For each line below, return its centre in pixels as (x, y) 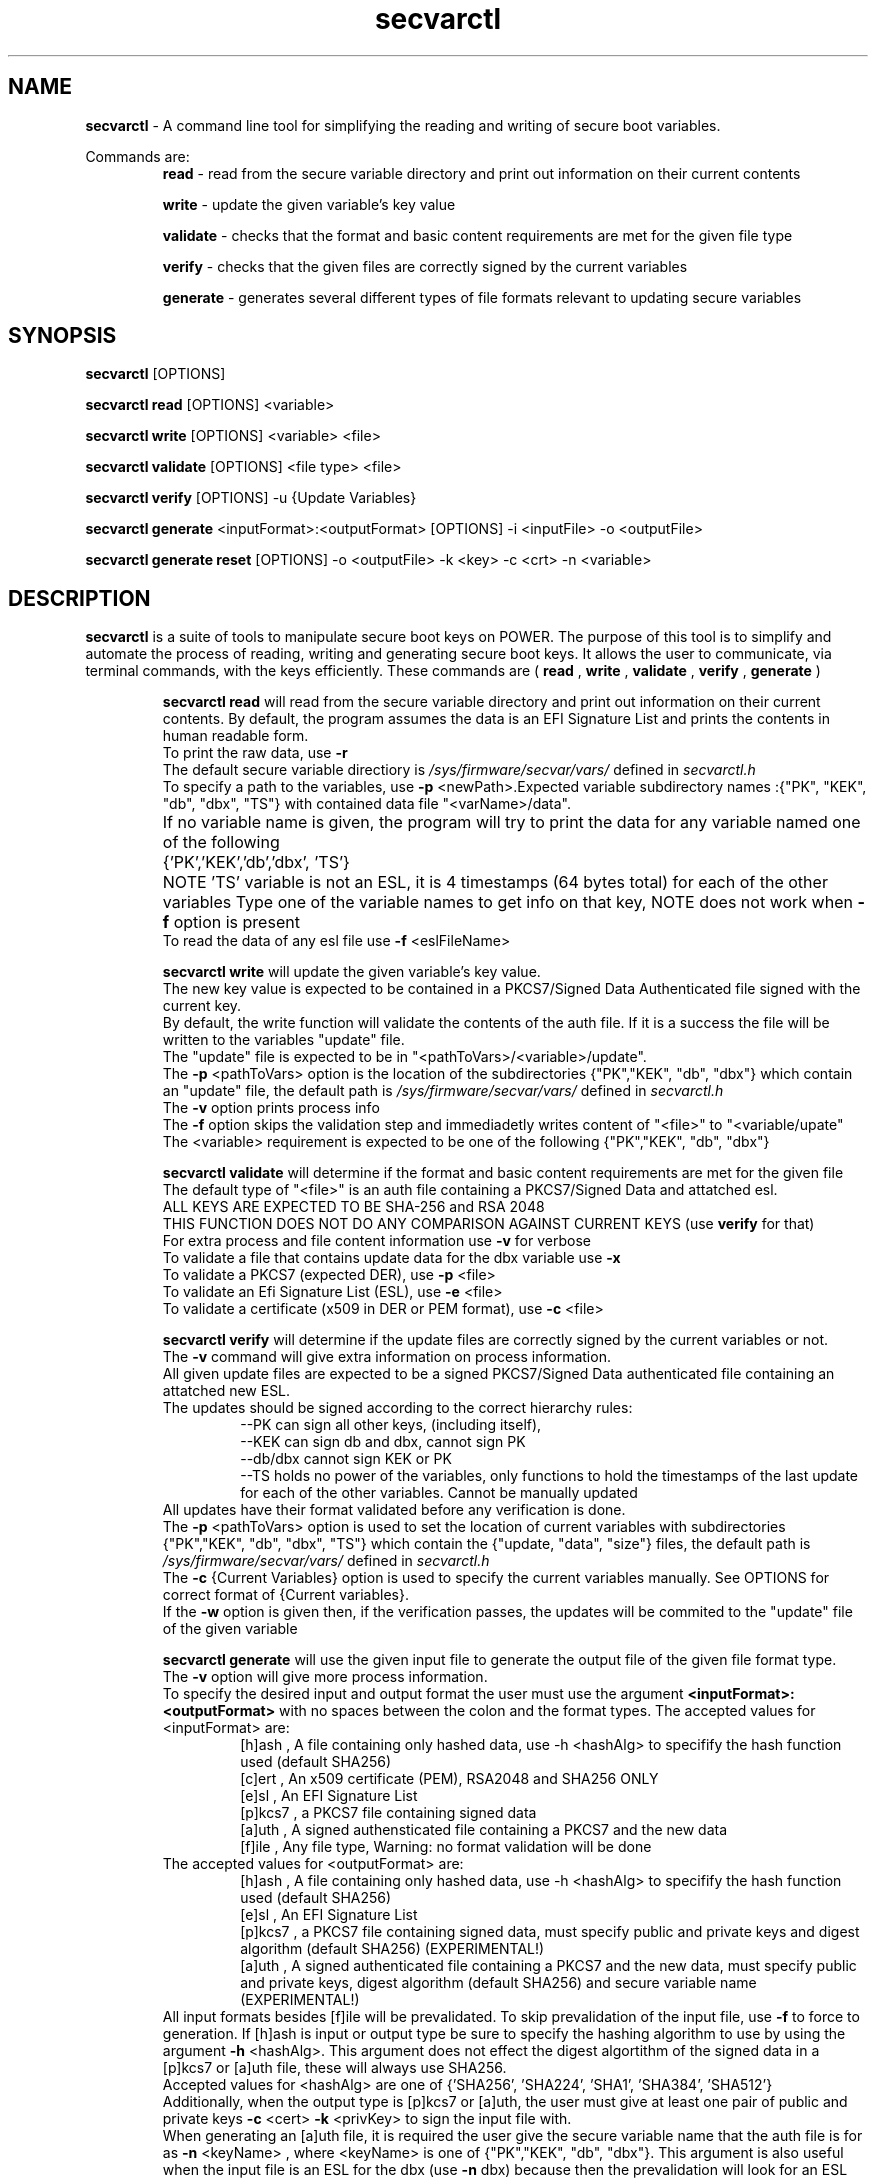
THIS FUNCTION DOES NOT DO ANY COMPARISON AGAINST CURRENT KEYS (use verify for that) (488, 1224)
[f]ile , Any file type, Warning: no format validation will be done (446, 1847)
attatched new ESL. (226, 1391)
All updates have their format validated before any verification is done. (394, 1510)
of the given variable (230, 1629)
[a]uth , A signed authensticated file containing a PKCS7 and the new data (484, 1830)
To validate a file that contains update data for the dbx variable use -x (391, 1258)
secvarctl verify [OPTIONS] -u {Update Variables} (251, 498)
